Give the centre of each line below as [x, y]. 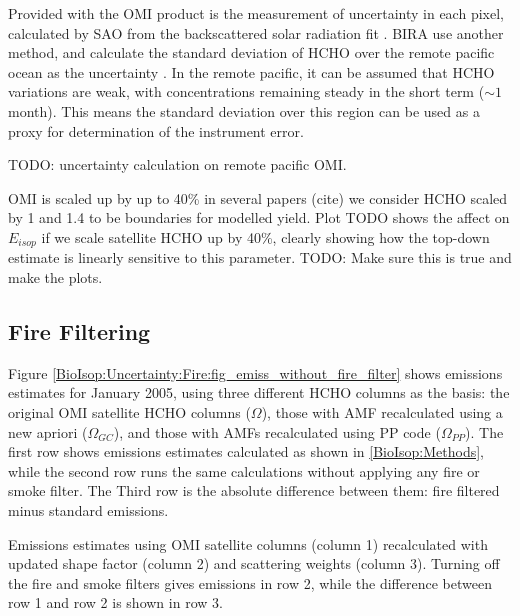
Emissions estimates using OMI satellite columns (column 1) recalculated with [248, 543]
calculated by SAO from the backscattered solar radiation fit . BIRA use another [256, 32]
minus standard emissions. [88, 509]
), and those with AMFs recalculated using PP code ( [277, 431]
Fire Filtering [79, 330]
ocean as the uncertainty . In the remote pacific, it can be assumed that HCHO [251, 71]
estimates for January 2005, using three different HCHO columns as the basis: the [259, 392]
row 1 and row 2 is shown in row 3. [115, 602]
